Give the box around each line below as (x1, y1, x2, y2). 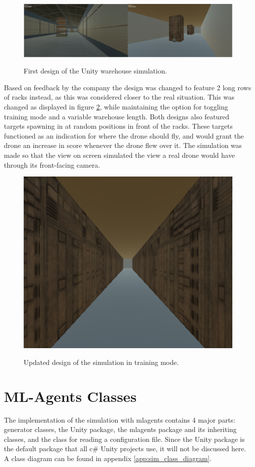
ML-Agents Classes (4, 386, 137, 406)
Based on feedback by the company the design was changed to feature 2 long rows (4, 82, 252, 92)
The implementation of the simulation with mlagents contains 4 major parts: (4, 414, 235, 425)
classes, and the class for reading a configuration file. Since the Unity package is (4, 433, 245, 444)
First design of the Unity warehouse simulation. (24, 66, 167, 76)
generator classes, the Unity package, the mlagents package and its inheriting (4, 424, 237, 434)
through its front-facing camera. (4, 159, 100, 170)
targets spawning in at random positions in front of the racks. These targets (4, 121, 233, 131)
